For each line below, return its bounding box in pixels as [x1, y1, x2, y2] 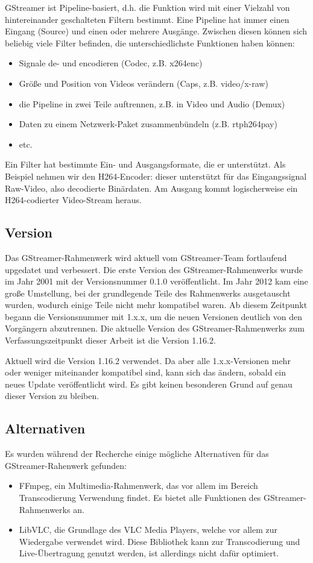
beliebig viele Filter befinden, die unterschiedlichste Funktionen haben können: [5, 36, 295, 49]
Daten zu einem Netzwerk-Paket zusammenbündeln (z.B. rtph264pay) [19, 118, 277, 130]
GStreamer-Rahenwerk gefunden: [5, 459, 127, 471]
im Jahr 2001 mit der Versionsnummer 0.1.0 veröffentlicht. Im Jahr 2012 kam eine [5, 275, 308, 288]
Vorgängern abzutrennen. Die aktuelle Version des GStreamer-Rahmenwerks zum [5, 322, 305, 335]
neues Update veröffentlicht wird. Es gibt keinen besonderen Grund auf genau [5, 377, 292, 390]
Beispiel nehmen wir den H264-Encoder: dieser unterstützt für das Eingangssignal [5, 169, 307, 182]
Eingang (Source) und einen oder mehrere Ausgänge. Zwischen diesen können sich [5, 25, 308, 37]
